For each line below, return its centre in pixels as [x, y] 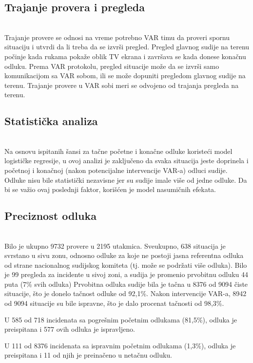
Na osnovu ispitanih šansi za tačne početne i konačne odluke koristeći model [118, 151]
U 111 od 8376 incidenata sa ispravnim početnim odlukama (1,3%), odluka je [120, 345]
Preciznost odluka [50, 216]
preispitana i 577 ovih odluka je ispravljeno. [70, 329]
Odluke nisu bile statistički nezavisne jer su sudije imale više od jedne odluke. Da [126, 180]
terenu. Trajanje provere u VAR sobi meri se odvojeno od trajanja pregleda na [122, 85]
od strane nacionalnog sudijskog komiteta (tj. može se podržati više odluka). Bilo [126, 265]
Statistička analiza [51, 121]
